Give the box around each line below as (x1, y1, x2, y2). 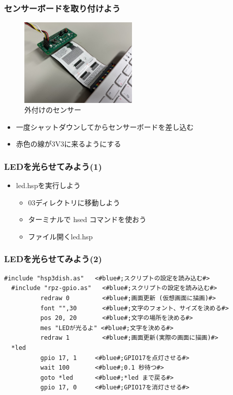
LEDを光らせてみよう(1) (4, 160, 102, 172)
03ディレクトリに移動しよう (28, 197, 120, 207)
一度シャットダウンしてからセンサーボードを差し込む (16, 121, 194, 132)
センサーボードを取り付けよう (4, 2, 121, 14)
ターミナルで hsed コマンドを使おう (28, 214, 147, 225)
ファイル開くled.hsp (28, 231, 93, 241)
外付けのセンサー (24, 104, 81, 115)
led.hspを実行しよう (16, 180, 81, 191)
